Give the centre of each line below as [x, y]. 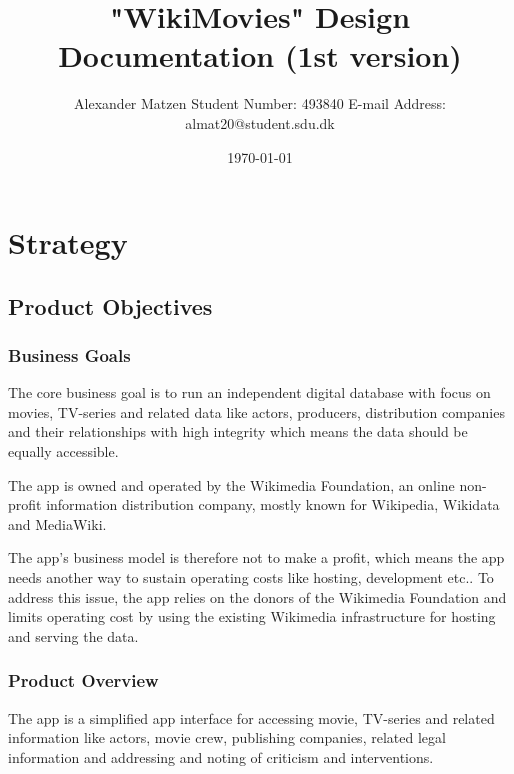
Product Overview [83, 680]
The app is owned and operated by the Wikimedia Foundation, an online [231, 484]
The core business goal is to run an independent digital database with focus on [249, 392]
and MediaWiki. [57, 523]
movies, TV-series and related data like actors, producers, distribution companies [256, 411]
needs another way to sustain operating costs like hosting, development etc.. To [251, 577]
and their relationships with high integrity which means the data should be [238, 431]
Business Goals [69, 354]
